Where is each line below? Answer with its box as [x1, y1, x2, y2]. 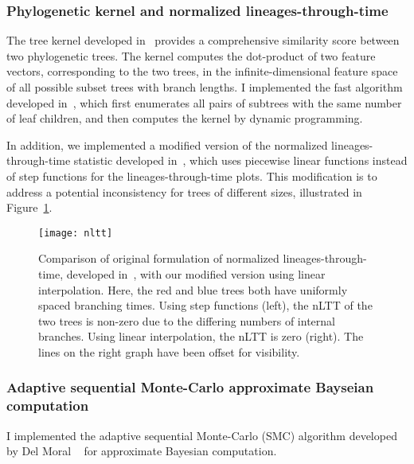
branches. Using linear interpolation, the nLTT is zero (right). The [38, 328, 364, 345]
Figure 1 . [6, 199, 53, 216]
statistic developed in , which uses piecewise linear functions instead [73, 152, 408, 169]
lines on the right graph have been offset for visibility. [38, 343, 300, 360]
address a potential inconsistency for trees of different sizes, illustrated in [6, 183, 362, 200]
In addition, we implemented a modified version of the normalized [6, 136, 328, 153]
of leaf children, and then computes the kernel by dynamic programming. [6, 110, 363, 127]
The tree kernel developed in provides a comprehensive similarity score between [6, 32, 400, 49]
